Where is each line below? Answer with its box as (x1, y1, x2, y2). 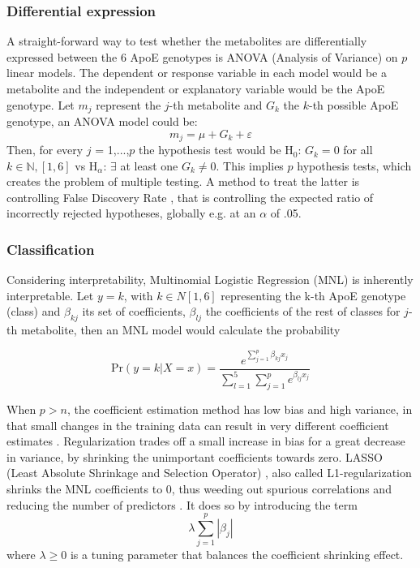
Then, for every (6, 141, 84, 158)
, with (123, 286, 153, 303)
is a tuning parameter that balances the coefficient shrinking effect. (70, 546, 404, 563)
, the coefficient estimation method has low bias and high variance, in (66, 401, 413, 418)
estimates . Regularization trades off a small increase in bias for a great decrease (6, 432, 405, 450)
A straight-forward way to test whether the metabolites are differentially (6, 32, 367, 49)
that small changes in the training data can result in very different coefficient (6, 416, 389, 433)
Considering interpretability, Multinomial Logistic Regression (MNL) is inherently (6, 271, 414, 288)
